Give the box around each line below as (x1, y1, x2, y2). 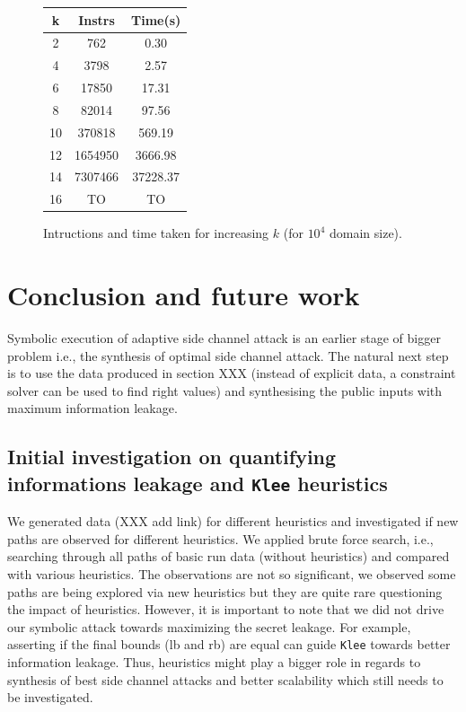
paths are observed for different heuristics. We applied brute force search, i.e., (7, 529, 434, 548)
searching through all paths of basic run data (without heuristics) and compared (7, 547, 450, 566)
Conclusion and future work (7, 277, 360, 313)
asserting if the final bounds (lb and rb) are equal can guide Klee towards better (7, 635, 451, 654)
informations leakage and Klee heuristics (7, 469, 388, 497)
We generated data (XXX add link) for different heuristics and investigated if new (7, 512, 459, 531)
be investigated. (7, 688, 93, 707)
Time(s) (131, 10, 181, 29)
